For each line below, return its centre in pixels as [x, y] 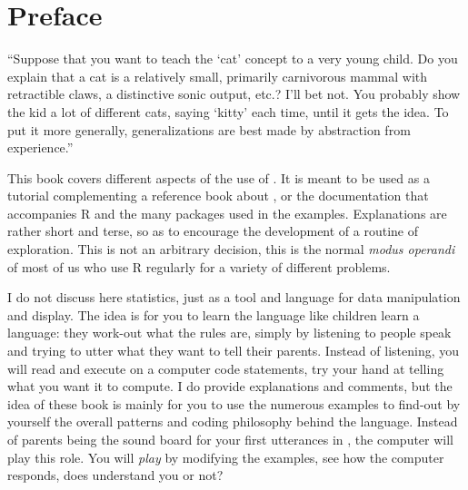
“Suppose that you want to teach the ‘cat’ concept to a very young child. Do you [233, 59]
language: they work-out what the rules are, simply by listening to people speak [229, 333]
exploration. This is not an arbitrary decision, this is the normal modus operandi [231, 249]
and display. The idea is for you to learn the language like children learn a [214, 314]
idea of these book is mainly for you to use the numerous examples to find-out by [234, 403]
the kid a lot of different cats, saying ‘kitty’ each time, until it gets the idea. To [228, 111]
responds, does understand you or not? [115, 475]
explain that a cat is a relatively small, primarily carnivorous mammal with [218, 76]
